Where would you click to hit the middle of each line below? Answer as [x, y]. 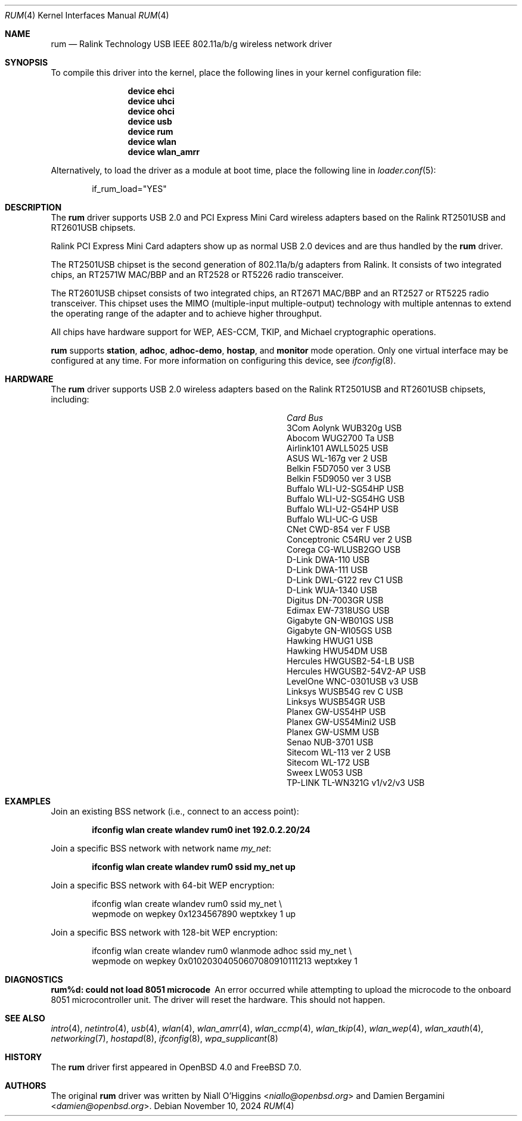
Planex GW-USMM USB [333, 732]
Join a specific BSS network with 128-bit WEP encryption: [164, 932]
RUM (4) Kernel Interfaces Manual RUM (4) [87, 15]
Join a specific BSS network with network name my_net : [161, 848]
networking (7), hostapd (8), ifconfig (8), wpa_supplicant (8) [164, 1038]
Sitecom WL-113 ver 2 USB [339, 752]
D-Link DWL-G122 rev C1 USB [345, 580]
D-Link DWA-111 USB [327, 570]
